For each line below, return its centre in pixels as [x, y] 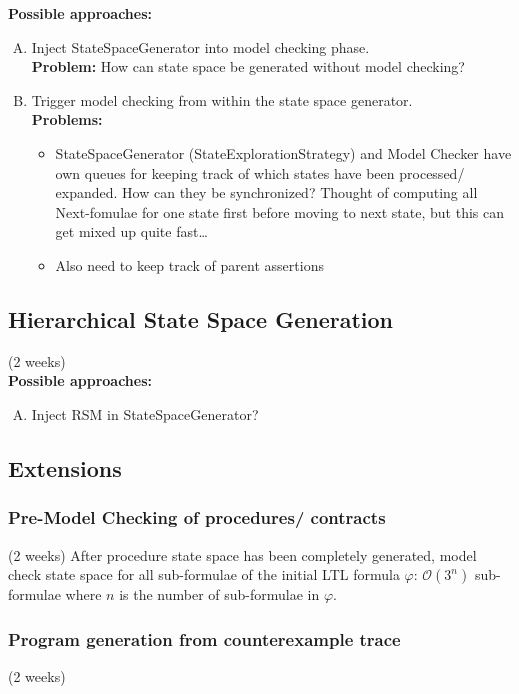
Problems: [67, 119]
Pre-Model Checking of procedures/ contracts [197, 517]
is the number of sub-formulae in [219, 594]
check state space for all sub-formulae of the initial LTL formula [204, 574]
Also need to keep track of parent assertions [189, 264]
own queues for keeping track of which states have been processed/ [260, 172]
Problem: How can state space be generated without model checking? [248, 66]
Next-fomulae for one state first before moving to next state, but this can [279, 211]
